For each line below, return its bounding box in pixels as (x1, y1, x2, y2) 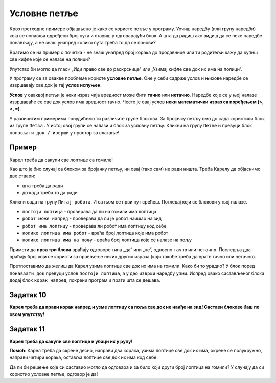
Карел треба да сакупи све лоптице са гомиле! (9, 156, 113, 163)
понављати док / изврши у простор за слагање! (9, 129, 120, 136)
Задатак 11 (9, 325, 45, 333)
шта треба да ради (22, 182, 63, 189)
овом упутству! (9, 311, 44, 317)
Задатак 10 (9, 290, 47, 299)
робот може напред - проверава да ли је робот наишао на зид (22, 215, 162, 222)
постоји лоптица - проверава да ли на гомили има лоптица (22, 208, 157, 214)
